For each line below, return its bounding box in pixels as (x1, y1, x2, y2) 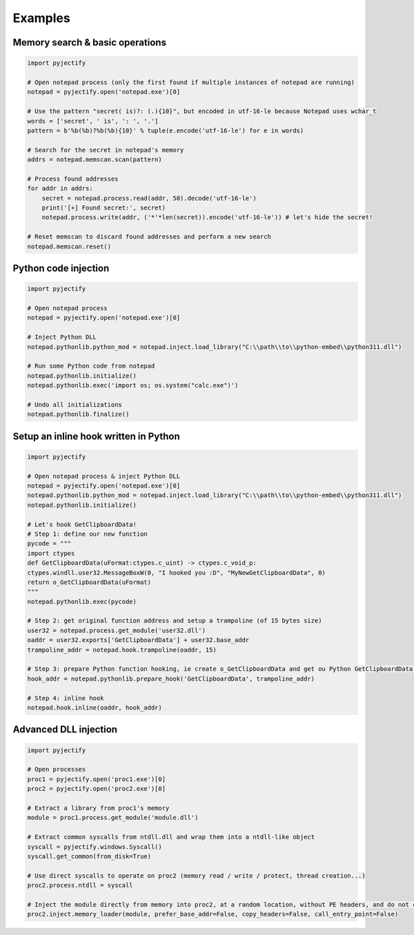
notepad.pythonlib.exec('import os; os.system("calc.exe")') (27, 381, 239, 390)
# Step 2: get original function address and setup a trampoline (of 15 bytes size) (27, 617, 322, 625)
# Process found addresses (27, 174, 119, 183)
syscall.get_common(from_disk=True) (27, 852, 152, 860)
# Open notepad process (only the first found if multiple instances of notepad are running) (27, 78, 355, 86)
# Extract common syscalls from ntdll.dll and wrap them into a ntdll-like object (27, 833, 315, 841)
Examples (12, 10, 70, 26)
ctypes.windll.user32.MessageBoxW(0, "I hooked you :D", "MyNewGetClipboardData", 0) (27, 569, 326, 576)
